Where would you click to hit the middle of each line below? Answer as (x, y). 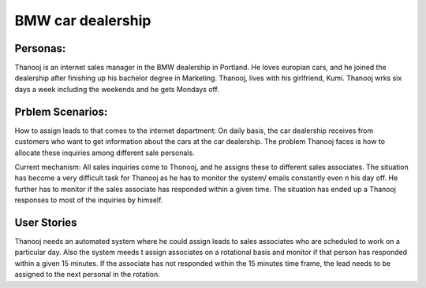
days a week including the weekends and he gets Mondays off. (117, 89)
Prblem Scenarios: (61, 111)
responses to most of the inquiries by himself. (89, 200)
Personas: (40, 48)
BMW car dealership (83, 20)
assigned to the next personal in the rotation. (88, 275)
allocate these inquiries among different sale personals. (105, 153)
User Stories (46, 222)
